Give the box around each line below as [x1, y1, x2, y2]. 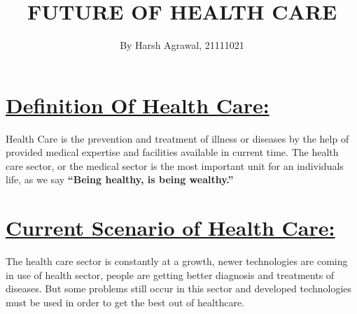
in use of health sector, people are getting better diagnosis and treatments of [6, 267, 335, 282]
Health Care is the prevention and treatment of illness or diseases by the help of [6, 131, 349, 145]
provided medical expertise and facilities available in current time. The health [6, 145, 339, 159]
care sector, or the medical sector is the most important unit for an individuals [6, 158, 344, 173]
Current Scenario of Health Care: [6, 213, 335, 242]
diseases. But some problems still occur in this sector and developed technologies [6, 281, 352, 296]
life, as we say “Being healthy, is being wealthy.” [6, 172, 234, 187]
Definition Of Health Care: [6, 90, 269, 119]
